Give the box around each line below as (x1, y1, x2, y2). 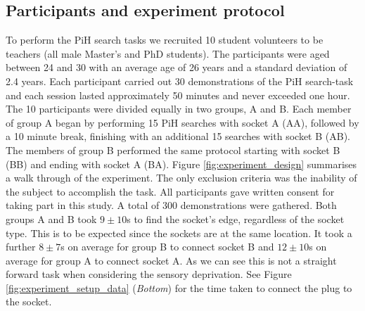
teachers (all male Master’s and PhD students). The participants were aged (6, 46, 330, 61)
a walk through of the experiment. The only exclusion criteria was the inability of (6, 170, 357, 185)
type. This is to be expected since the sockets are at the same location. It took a (6, 225, 352, 240)
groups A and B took (6, 211, 97, 226)
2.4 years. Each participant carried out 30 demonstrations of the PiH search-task (6, 73, 354, 88)
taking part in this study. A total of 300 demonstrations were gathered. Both (6, 198, 337, 212)
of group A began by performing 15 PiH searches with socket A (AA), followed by (6, 115, 359, 129)
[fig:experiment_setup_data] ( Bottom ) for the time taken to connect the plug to (6, 280, 352, 295)
